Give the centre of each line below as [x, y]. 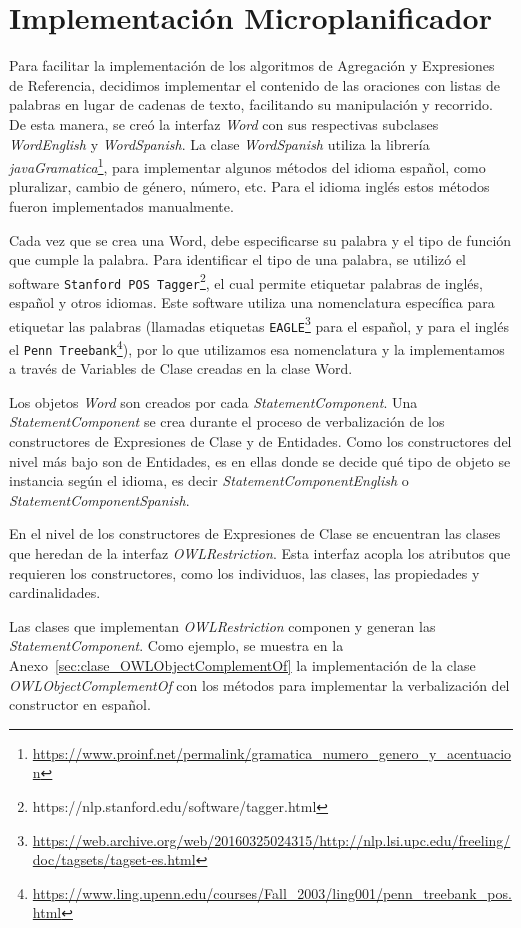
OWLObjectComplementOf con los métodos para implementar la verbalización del [259, 684]
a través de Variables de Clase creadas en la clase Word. [181, 368]
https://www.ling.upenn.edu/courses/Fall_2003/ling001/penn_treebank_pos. [272, 892]
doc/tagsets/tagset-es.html [114, 859]
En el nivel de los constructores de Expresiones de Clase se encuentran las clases [255, 533]
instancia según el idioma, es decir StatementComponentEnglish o [209, 480]
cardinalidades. [55, 592]
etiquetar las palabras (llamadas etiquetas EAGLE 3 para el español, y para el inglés [259, 324]
